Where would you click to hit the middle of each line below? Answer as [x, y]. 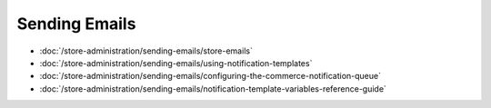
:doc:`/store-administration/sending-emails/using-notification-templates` [176, 63]
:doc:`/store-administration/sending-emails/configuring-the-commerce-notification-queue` [210, 76]
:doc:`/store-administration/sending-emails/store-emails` [146, 51]
